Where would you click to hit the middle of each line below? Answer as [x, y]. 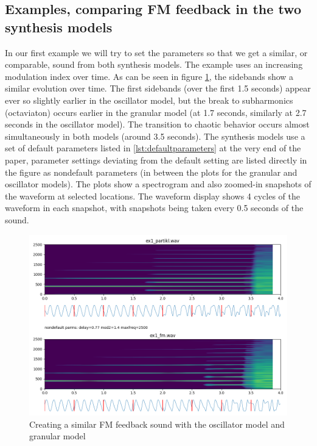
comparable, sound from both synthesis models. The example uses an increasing [154, 64]
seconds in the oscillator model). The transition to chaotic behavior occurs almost [157, 124]
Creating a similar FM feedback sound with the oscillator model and [157, 424]
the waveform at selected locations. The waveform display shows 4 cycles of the [153, 196]
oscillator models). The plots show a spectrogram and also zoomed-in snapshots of [158, 184]
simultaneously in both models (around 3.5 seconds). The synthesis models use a [155, 136]
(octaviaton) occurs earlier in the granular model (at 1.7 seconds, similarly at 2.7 [156, 112]
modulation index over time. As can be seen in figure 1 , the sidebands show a [149, 76]
